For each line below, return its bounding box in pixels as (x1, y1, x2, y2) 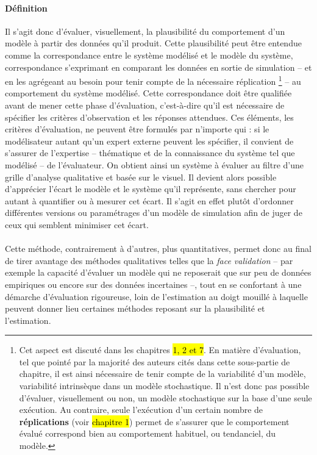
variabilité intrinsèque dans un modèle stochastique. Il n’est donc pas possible (19, 379, 310, 392)
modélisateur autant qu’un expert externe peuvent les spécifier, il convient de (5, 134, 294, 147)
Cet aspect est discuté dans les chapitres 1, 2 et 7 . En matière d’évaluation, (19, 343, 301, 356)
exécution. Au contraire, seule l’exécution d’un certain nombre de (19, 403, 263, 416)
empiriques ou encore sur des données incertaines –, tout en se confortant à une (5, 278, 302, 290)
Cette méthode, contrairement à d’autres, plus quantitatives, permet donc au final (5, 242, 312, 255)
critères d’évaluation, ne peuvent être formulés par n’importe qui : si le (5, 123, 269, 135)
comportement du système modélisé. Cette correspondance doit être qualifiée (5, 87, 292, 99)
